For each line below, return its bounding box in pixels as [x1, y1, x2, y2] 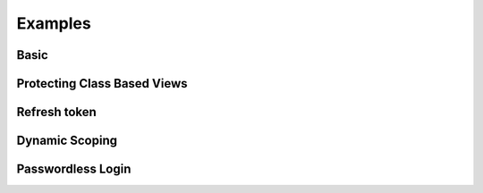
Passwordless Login [16, 162, 131, 177]
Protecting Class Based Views [16, 76, 188, 91]
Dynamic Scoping [16, 133, 118, 148]
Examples [16, 13, 91, 33]
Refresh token [16, 105, 97, 120]
